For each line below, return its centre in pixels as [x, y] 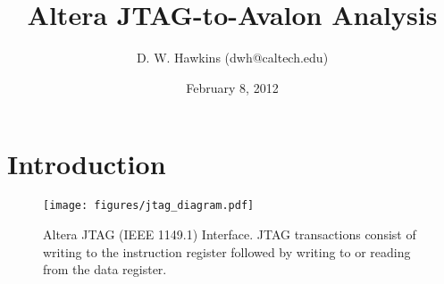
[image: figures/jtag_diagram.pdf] [149, 206]
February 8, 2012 [232, 87]
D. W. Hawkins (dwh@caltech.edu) [232, 58]
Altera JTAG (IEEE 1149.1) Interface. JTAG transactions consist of [230, 234]
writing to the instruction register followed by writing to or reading [227, 251]
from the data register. [105, 269]
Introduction [87, 164]
